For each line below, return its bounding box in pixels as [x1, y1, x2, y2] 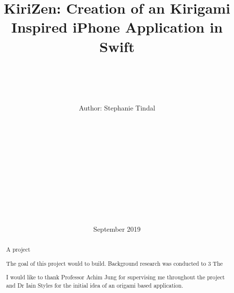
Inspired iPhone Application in [11, 17, 223, 37]
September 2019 [93, 224, 141, 234]
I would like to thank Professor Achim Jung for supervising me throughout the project [6, 273, 225, 281]
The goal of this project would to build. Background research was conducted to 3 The [6, 259, 223, 267]
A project [6, 245, 31, 254]
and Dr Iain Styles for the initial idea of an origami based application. [6, 281, 184, 290]
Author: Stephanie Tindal [79, 102, 155, 112]
